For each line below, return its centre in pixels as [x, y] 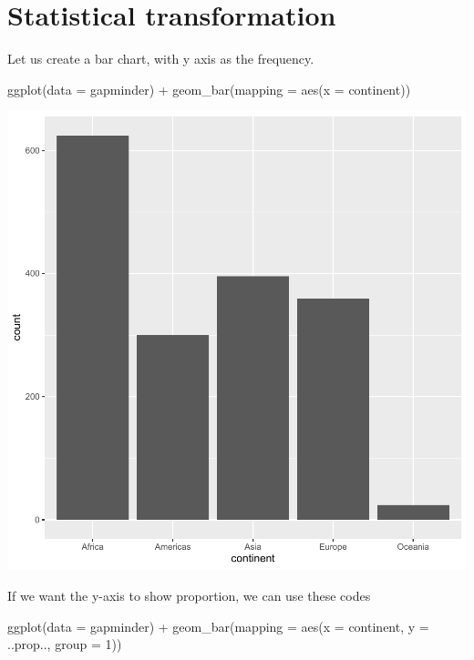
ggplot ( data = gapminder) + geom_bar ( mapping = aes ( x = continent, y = [218, 626]
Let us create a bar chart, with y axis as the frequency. [161, 59]
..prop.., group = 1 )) [65, 644]
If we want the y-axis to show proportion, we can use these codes [189, 595]
